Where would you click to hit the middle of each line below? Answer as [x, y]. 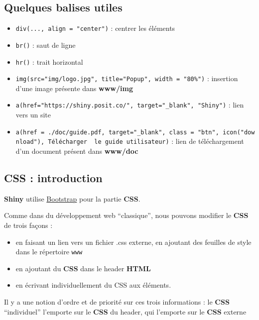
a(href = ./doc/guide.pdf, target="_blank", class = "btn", [117, 132]
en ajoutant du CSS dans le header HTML [83, 268]
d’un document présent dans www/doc [77, 151]
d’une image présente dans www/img [74, 88]
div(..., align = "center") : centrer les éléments [95, 28]
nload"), [30, 142]
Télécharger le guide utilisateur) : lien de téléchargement [146, 141]
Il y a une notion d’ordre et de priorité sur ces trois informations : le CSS [117, 302]
